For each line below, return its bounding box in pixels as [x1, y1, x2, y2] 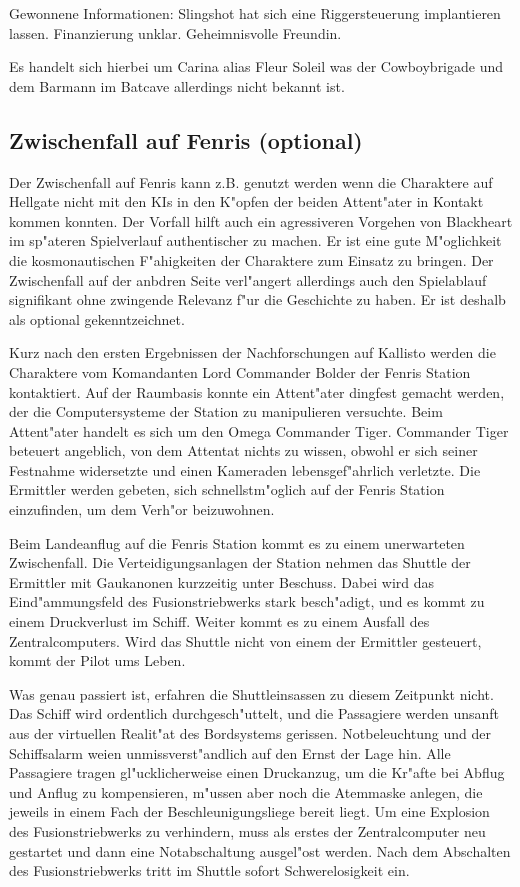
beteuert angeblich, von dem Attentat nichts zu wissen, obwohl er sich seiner [9, 440, 478, 461]
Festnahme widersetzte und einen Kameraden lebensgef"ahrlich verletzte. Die [9, 459, 481, 480]
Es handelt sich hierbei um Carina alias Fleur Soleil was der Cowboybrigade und [9, 56, 504, 77]
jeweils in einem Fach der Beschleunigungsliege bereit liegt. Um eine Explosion [9, 801, 490, 822]
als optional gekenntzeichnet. [9, 308, 185, 329]
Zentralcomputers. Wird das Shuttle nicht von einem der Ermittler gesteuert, [9, 630, 482, 651]
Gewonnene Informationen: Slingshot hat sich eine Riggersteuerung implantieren [9, 3, 501, 23]
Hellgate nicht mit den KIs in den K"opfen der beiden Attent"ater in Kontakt [9, 191, 484, 212]
